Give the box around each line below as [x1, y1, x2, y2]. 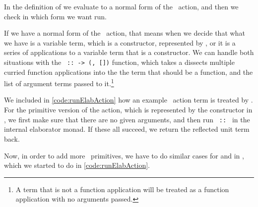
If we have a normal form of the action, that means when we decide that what [4, 28, 245, 38]
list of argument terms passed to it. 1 [4, 77, 114, 88]
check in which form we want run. [4, 11, 107, 21]
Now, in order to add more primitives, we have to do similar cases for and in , [4, 150, 244, 160]
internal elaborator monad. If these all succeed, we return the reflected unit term [4, 124, 250, 134]
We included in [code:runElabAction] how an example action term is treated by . [4, 95, 253, 105]
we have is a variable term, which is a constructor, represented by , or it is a [4, 37, 236, 48]
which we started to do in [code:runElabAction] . [4, 160, 150, 170]
